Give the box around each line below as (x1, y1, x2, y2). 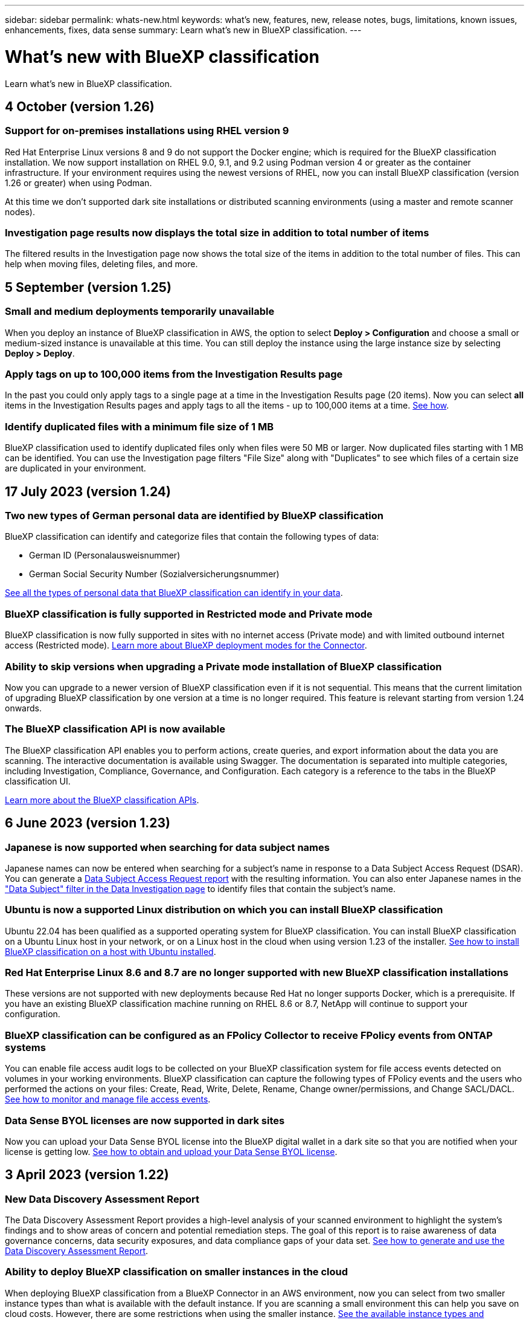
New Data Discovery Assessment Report (5, 1192, 199, 1205)
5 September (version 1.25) (5, 279, 172, 295)
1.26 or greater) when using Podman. (5, 177, 152, 188)
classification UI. (5, 775, 71, 786)
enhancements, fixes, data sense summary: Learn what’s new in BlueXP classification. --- (5, 25, 362, 35)
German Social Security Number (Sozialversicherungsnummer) (29, 569, 280, 580)
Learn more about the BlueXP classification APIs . (5, 794, 199, 805)
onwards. (5, 702, 42, 713)
